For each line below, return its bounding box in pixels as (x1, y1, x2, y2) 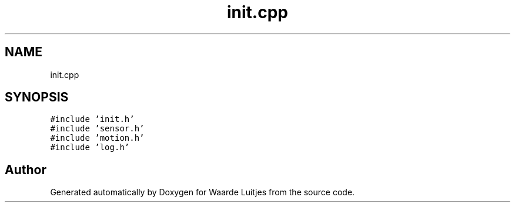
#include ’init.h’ (50, 114, 135, 124)
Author (5, 162, 46, 177)
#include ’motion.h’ (50, 133, 145, 143)
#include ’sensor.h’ (50, 124, 145, 134)
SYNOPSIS (5, 90, 69, 105)
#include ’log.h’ (50, 142, 130, 152)
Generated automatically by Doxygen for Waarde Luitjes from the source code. (50, 187, 355, 198)
